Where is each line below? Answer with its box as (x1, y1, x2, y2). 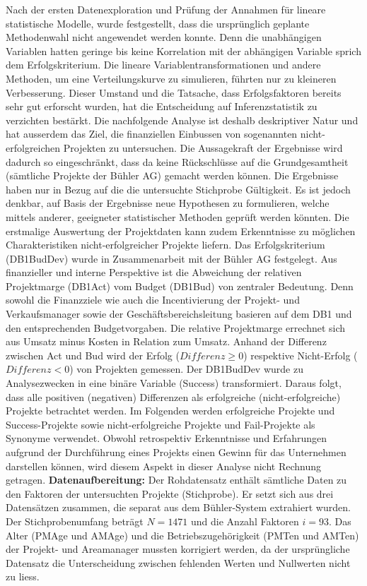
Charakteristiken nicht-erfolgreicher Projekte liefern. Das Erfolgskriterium (6, 237, 325, 252)
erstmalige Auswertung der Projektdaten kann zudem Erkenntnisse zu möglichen (6, 223, 356, 238)
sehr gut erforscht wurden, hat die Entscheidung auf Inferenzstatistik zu (6, 99, 318, 114)
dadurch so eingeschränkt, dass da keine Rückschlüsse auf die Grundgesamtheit (6, 154, 349, 169)
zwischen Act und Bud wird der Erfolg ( (6, 347, 180, 362)
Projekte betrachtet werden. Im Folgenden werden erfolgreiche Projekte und (6, 403, 335, 418)
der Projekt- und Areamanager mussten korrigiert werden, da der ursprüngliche (6, 542, 350, 556)
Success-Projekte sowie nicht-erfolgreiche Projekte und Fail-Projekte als (6, 417, 315, 431)
